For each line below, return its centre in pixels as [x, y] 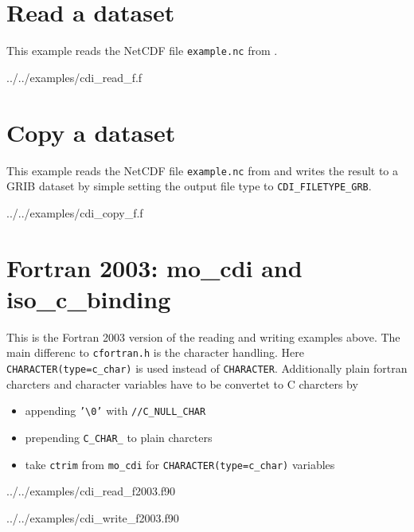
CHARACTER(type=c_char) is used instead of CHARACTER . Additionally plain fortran [207, 368]
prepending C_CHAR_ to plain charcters [119, 437]
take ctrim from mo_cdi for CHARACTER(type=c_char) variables [180, 464]
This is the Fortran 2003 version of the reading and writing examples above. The [203, 336]
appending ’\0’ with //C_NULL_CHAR [115, 411]
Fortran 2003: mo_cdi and [154, 267]
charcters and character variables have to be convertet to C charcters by [182, 383]
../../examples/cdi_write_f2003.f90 [93, 517]
